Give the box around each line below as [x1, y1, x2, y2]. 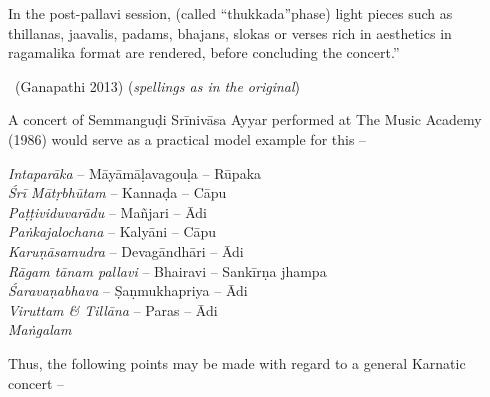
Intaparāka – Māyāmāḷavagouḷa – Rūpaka [8, 162, 262, 183]
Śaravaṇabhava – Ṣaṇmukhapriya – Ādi [8, 280, 248, 301]
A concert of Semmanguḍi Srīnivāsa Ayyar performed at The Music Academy [8, 109, 482, 130]
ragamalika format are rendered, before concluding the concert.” [8, 42, 400, 63]
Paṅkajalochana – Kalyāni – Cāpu [8, 221, 217, 242]
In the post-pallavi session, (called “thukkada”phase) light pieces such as [8, 3, 453, 23]
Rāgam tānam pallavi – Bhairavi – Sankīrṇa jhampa [8, 260, 327, 281]
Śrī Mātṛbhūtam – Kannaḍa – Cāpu [8, 182, 227, 203]
